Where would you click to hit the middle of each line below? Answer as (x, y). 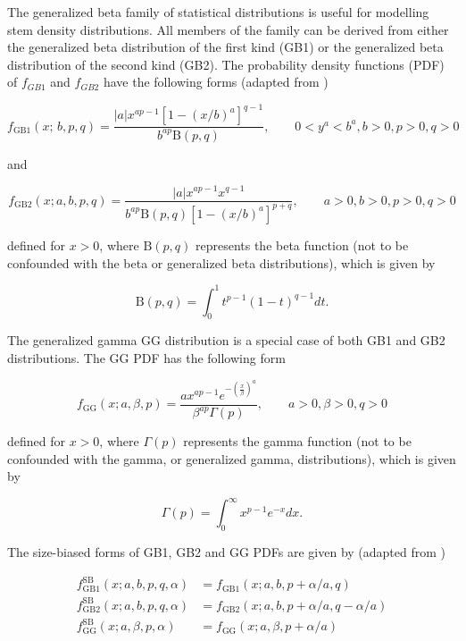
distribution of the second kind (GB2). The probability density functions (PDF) (226, 64)
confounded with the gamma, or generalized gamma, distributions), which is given (232, 458)
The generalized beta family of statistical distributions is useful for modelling (218, 12)
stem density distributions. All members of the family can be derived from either (228, 29)
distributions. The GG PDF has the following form (146, 358)
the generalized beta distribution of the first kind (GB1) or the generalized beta (225, 47)
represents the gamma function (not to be (297, 441)
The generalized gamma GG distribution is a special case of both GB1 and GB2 (226, 340)
